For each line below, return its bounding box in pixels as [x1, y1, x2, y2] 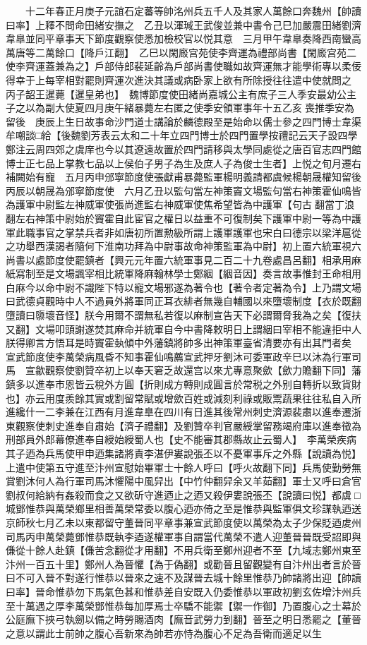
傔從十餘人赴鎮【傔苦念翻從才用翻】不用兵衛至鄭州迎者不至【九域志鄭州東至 [6, 543, 361, 557]
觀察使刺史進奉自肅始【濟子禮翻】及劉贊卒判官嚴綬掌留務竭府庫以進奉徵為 [15, 418, 361, 433]
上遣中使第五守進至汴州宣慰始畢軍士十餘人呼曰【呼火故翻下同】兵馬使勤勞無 [6, 459, 361, 474]
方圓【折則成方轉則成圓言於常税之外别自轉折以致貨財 [114, 377, 361, 392]
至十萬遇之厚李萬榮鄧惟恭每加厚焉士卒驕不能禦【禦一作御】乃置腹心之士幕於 [6, 598, 361, 613]
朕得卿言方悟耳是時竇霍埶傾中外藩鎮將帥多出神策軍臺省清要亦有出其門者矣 [6, 335, 351, 350]
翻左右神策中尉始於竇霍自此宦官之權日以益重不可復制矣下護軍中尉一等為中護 [6, 210, 361, 225]
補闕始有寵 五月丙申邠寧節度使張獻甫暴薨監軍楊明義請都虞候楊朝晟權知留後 [6, 169, 361, 184]
